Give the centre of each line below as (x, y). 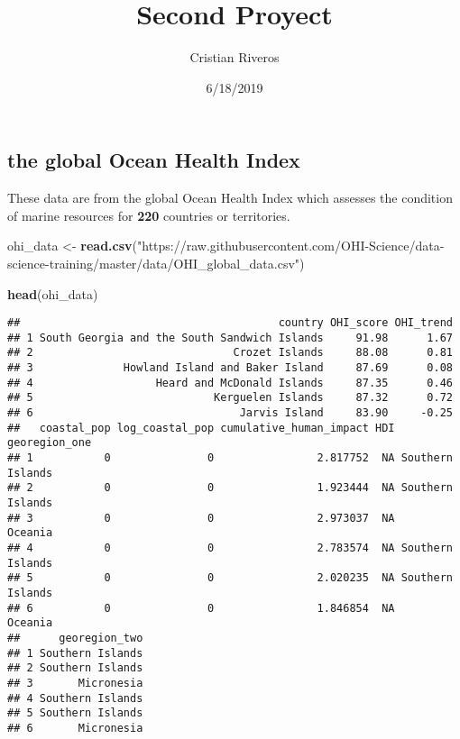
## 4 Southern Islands (75, 698)
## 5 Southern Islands (75, 713)
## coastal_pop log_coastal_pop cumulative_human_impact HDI (201, 428)
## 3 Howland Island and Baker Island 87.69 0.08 (230, 368)
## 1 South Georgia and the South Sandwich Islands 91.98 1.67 (230, 338)
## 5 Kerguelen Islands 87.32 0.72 (230, 398)
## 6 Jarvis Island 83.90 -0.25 (230, 413)
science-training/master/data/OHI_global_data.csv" (154, 263)
